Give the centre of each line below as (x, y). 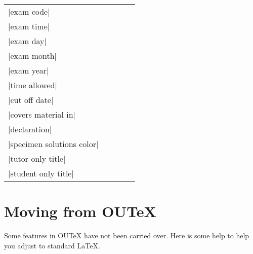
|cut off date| (31, 100)
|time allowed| (33, 85)
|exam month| (33, 56)
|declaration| (30, 129)
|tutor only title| (37, 158)
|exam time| (29, 26)
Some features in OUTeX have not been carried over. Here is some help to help (127, 235)
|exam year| (29, 70)
